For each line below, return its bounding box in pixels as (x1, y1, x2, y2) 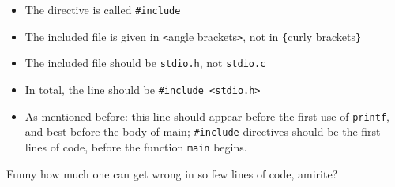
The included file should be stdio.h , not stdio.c (24, 54, 266, 71)
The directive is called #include (24, 2, 181, 17)
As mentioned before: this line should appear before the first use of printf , (24, 107, 389, 124)
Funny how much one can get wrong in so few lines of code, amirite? (6, 165, 338, 181)
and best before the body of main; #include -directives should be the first (24, 123, 381, 140)
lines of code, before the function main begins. (24, 138, 247, 155)
